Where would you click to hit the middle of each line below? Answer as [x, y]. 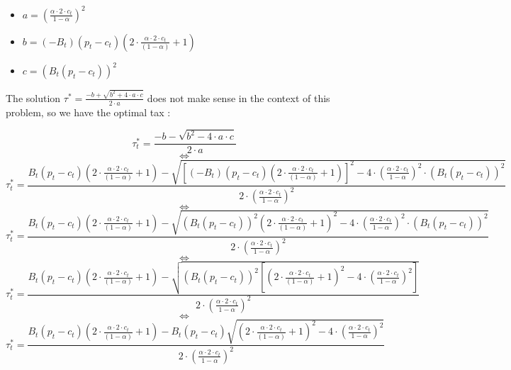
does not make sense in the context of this [238, 97]
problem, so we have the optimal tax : [88, 112]
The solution [33, 97]
